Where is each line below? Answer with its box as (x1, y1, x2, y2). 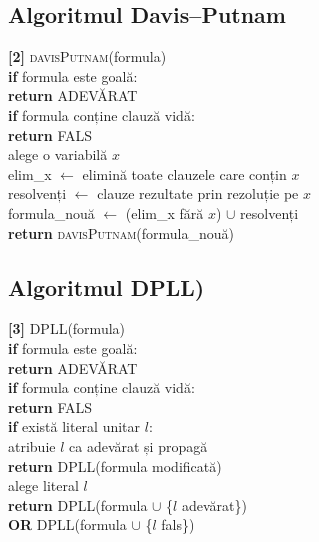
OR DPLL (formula (8, 514, 127, 535)
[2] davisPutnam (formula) (8, 46, 167, 67)
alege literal (8, 475, 79, 496)
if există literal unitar (8, 416, 141, 437)
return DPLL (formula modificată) (8, 455, 222, 476)
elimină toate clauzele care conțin (82, 163, 287, 184)
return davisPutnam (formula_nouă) (8, 222, 235, 243)
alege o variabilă (8, 144, 108, 165)
